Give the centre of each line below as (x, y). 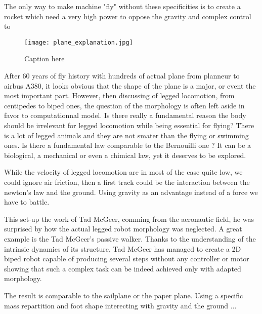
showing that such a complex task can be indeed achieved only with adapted (123, 268)
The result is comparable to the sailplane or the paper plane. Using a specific (124, 295)
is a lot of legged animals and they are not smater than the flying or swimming (126, 135)
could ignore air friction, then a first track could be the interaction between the (127, 182)
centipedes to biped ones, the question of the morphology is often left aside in (124, 105)
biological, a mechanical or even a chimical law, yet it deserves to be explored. (125, 155)
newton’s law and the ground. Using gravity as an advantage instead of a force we (131, 192)
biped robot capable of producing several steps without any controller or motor (127, 259)
